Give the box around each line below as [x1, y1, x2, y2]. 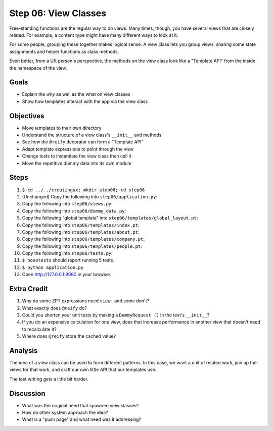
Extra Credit [9, 285, 48, 293]
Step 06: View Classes [9, 8, 106, 19]
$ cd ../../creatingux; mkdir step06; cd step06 [22, 187, 145, 193]
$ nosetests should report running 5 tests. [22, 257, 115, 263]
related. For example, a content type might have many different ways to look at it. [9, 32, 178, 38]
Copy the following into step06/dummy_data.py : [22, 207, 126, 214]
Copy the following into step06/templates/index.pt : [22, 222, 140, 228]
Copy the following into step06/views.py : [22, 201, 113, 207]
